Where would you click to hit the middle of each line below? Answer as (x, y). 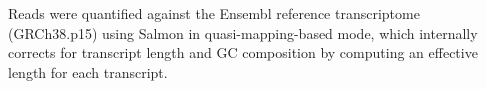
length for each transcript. (88, 71)
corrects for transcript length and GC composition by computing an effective (243, 52)
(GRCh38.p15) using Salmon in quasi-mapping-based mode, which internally (243, 32)
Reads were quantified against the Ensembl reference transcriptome (214, 13)
